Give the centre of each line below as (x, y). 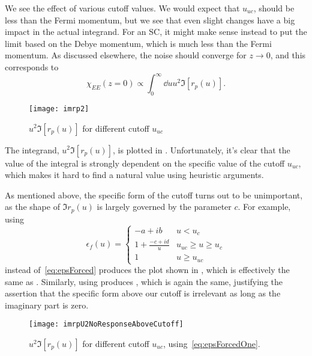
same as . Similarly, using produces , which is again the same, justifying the (144, 281)
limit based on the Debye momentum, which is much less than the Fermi (138, 43)
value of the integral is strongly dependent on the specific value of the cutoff (145, 163)
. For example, (264, 207)
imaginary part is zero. (47, 305)
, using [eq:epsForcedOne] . (211, 344)
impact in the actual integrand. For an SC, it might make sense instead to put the (156, 32)
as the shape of (32, 207)
